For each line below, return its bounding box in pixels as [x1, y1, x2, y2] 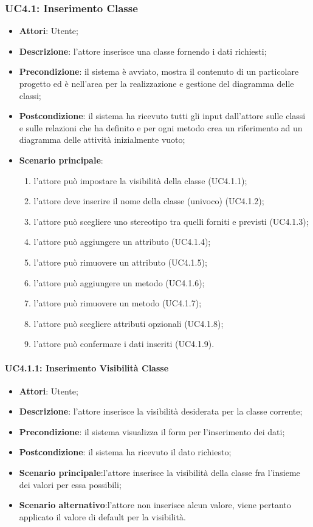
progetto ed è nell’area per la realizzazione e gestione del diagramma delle [19, 77, 294, 89]
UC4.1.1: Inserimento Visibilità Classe [5, 361, 169, 374]
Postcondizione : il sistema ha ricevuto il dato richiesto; [19, 446, 232, 458]
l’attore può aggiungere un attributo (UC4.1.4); [33, 235, 211, 248]
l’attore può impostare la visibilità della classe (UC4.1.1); [33, 174, 247, 187]
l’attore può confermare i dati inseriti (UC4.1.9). [33, 337, 215, 350]
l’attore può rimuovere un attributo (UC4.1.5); [33, 255, 207, 268]
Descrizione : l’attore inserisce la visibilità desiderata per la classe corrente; [19, 405, 303, 418]
